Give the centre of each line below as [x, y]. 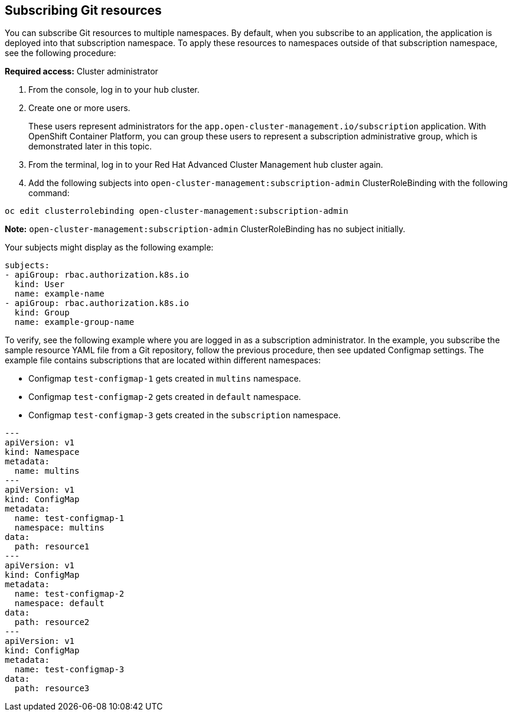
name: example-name [59, 294]
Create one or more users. [79, 108]
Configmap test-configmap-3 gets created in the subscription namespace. [185, 415]
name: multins [47, 471]
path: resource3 [52, 689]
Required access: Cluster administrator [81, 71]
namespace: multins [59, 528]
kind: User [40, 284]
